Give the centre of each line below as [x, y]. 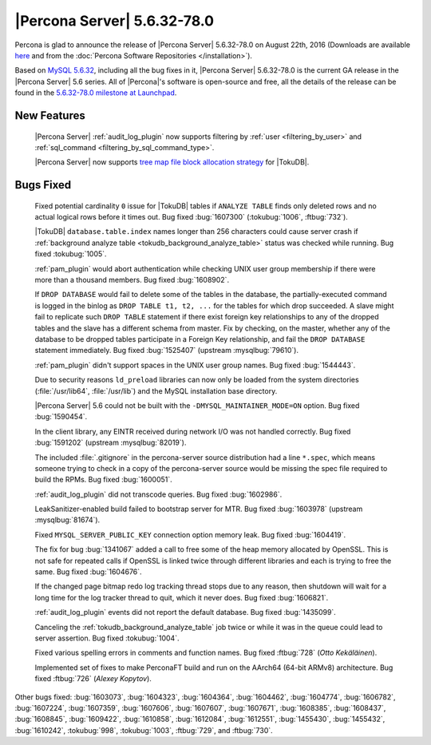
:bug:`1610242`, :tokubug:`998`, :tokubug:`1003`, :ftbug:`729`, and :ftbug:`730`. [144, 730]
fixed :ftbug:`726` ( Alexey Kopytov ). [93, 679]
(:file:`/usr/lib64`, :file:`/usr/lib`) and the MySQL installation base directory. [156, 390]
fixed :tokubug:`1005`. [71, 254]
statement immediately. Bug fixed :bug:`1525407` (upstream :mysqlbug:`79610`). [167, 351]
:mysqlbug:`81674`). [67, 520]
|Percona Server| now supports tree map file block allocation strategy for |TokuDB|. [172, 162]
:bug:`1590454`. [61, 417]
